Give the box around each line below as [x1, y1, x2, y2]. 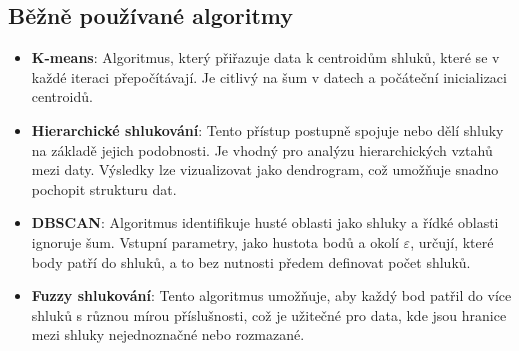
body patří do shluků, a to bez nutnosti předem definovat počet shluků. [31, 251, 471, 272]
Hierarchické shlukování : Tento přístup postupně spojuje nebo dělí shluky [31, 119, 504, 140]
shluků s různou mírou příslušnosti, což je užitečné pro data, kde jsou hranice [31, 304, 507, 325]
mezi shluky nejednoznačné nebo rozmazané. [31, 324, 305, 345]
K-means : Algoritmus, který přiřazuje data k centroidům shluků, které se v [31, 47, 500, 68]
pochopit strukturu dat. [31, 178, 177, 199]
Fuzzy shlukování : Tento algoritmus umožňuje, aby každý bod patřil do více [31, 285, 512, 306]
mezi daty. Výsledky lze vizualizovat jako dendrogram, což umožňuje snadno [31, 159, 499, 180]
